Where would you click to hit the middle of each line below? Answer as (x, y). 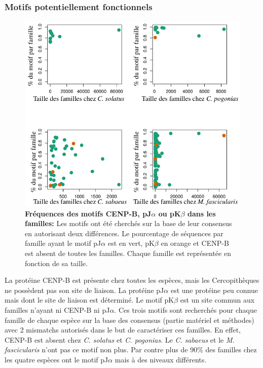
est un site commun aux (217, 300)
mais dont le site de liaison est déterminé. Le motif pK (89, 300)
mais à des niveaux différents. (161, 359)
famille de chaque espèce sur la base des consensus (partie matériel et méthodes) (129, 320)
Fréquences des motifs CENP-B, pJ (88, 213)
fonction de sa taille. (57, 263)
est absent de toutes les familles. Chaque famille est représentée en (128, 253)
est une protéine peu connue (214, 290)
